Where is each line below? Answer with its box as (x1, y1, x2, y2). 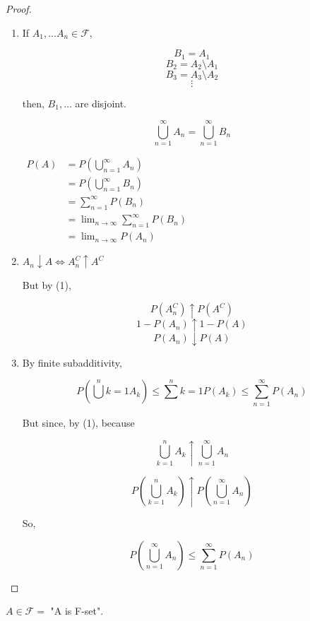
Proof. (6, 1, 32, 16)
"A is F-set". (50, 603, 104, 618)
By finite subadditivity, (22, 355, 122, 369)
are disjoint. (75, 95, 127, 110)
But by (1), (22, 278, 71, 292)
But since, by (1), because (22, 415, 135, 430)
